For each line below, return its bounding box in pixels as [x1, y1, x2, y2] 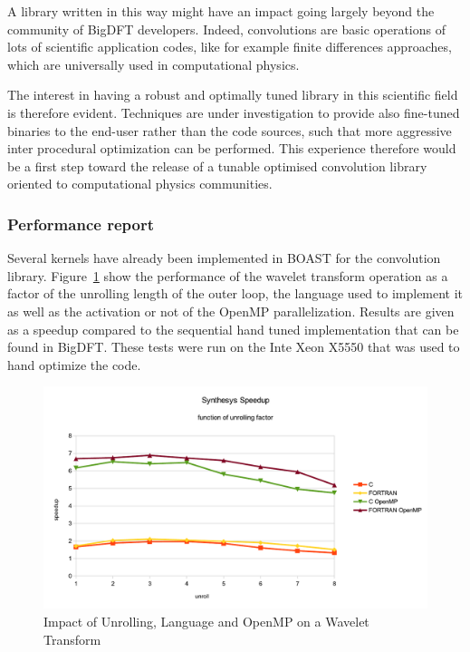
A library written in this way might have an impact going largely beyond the [7, 2, 435, 20]
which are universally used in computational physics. [7, 54, 300, 73]
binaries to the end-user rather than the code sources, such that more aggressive [7, 121, 452, 140]
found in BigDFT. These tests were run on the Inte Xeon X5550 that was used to [7, 337, 460, 356]
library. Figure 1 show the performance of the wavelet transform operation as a [7, 266, 448, 285]
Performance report [7, 212, 154, 235]
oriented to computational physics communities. [7, 174, 273, 193]
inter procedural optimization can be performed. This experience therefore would [7, 139, 456, 158]
